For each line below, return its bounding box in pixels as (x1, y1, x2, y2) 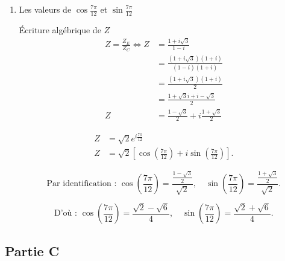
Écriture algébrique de (19, 23, 101, 36)
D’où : (54, 209, 77, 218)
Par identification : (46, 179, 117, 188)
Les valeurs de (19, 3, 72, 15)
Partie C (5, 241, 60, 260)
